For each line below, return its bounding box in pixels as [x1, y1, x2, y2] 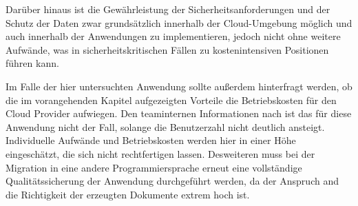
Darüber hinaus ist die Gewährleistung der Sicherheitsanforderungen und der [6, 2, 330, 16]
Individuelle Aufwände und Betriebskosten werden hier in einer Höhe [6, 133, 296, 147]
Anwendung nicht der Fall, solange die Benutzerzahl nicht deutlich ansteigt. [6, 119, 325, 134]
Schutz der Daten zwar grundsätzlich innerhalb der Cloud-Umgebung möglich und [6, 15, 352, 30]
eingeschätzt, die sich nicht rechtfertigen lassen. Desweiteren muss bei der [6, 146, 315, 161]
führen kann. [6, 56, 59, 70]
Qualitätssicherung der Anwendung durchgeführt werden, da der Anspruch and [6, 174, 339, 188]
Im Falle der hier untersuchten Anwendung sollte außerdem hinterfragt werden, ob [6, 79, 352, 93]
